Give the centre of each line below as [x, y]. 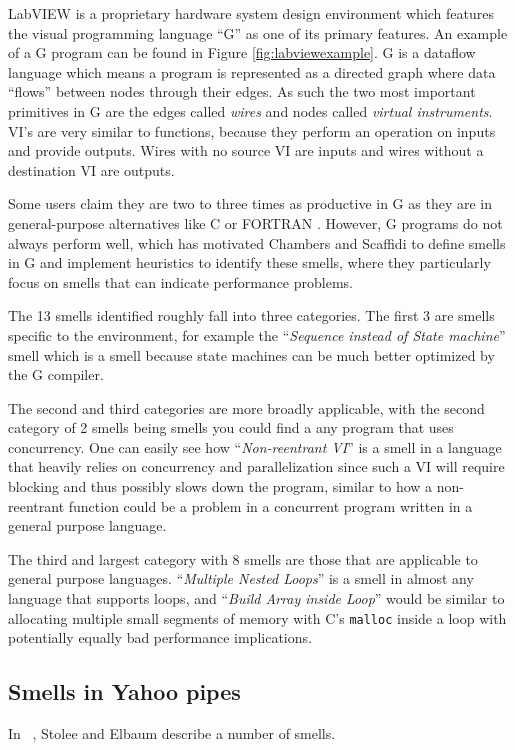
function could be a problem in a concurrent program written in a [270, 505]
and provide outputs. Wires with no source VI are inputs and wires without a [246, 150]
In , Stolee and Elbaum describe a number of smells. [172, 733]
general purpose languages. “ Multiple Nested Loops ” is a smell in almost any [241, 578]
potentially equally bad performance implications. [160, 637]
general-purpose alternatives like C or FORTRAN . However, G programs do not [255, 222]
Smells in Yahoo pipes [124, 691]
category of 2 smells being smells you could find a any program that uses [231, 427]
